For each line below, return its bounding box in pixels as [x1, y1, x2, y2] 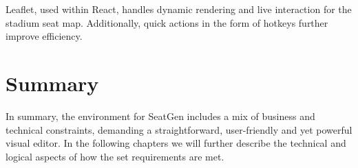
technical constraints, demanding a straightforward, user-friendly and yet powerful [6, 122, 352, 136]
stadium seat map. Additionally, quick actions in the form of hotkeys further [6, 15, 328, 29]
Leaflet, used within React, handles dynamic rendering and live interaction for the [6, 2, 352, 16]
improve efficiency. [6, 29, 83, 43]
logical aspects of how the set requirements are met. [6, 149, 224, 163]
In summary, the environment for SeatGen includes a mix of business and [6, 108, 315, 123]
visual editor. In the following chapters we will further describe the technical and [6, 136, 346, 150]
